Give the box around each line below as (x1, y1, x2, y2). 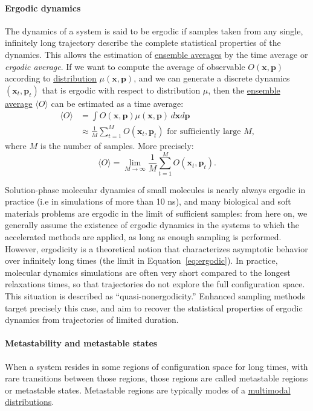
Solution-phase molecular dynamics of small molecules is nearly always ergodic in (5, 183, 306, 196)
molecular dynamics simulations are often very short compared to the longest (5, 266, 291, 278)
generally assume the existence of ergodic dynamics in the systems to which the (5, 218, 300, 231)
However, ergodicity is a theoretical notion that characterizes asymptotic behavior (5, 242, 308, 255)
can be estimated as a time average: (51, 97, 184, 109)
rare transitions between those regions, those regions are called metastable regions (5, 372, 308, 384)
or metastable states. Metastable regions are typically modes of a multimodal (5, 383, 291, 396)
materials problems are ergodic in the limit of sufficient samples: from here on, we (5, 206, 308, 219)
